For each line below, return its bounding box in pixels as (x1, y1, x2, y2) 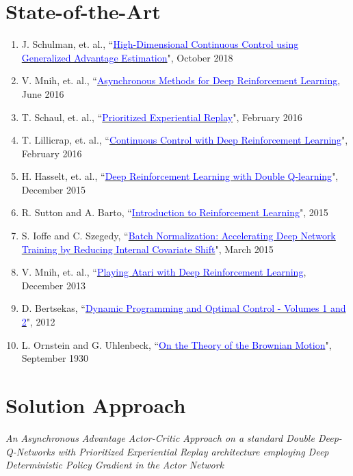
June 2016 (21, 86, 64, 101)
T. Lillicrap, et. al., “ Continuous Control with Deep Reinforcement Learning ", (21, 133, 348, 147)
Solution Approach (5, 391, 186, 419)
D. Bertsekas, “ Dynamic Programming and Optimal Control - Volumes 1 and (21, 301, 346, 315)
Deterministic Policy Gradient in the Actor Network (5, 458, 224, 472)
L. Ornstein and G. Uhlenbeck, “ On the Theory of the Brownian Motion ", (21, 337, 332, 352)
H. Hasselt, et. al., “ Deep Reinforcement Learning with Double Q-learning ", (21, 169, 339, 183)
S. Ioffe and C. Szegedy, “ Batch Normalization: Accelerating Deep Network (21, 228, 336, 243)
